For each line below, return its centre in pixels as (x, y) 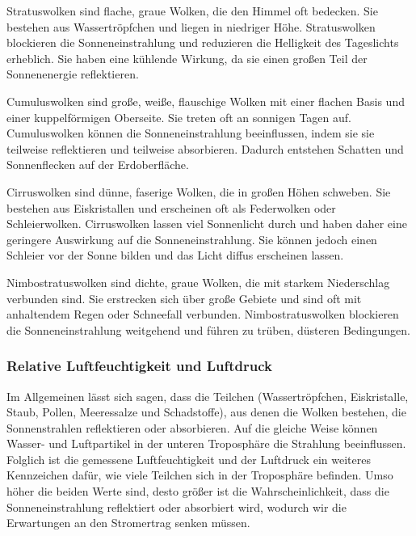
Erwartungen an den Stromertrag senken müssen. (128, 523)
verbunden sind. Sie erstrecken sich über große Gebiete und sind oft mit (184, 298)
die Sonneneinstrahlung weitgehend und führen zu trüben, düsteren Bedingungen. (208, 329)
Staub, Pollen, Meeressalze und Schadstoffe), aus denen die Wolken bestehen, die (206, 412)
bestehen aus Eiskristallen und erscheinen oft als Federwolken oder (171, 207)
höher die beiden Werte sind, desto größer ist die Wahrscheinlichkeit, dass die (198, 491)
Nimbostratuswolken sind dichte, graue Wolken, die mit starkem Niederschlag (198, 282)
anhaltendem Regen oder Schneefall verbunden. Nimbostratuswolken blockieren (203, 314)
